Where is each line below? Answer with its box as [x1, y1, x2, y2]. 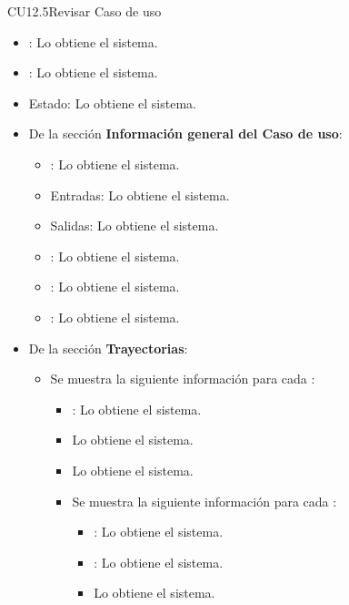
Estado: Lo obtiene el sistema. [28, 93, 196, 112]
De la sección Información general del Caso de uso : [28, 124, 343, 143]
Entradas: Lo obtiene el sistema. [50, 185, 230, 204]
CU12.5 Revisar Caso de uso [7, 2, 162, 20]
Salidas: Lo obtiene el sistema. [50, 216, 219, 235]
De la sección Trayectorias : [28, 338, 188, 357]
